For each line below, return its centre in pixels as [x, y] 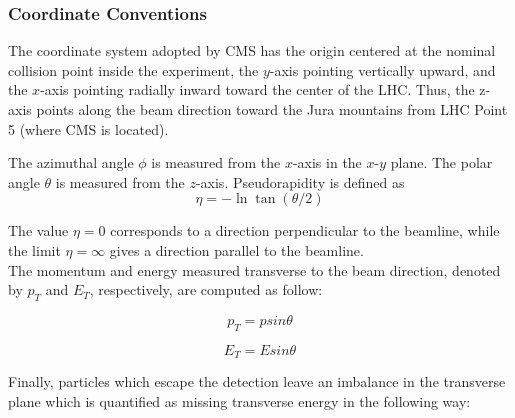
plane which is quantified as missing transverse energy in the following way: [239, 400]
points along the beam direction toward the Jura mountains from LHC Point [272, 109]
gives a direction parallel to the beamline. [236, 249]
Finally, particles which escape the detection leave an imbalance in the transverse [257, 381]
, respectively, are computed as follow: [206, 289]
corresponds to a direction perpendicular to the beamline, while [305, 230]
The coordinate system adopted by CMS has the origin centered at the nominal [252, 50]
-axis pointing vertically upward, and [382, 69]
